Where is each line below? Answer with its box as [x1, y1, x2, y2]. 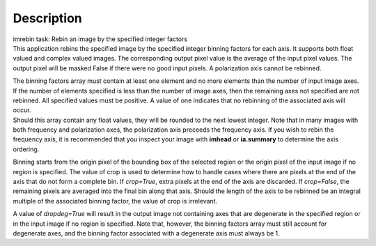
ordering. [13, 145, 40, 153]
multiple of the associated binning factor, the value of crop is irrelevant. [13, 197, 218, 205]
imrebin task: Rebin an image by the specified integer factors [13, 35, 188, 43]
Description [13, 10, 83, 26]
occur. [13, 106, 31, 114]
